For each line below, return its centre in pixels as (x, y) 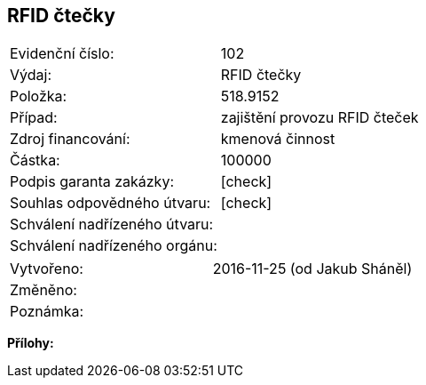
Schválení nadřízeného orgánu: (114, 246)
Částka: (35, 160)
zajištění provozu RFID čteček (319, 118)
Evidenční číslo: (62, 54)
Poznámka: (47, 312)
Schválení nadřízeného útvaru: (112, 225)
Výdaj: (31, 75)
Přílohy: (31, 343)
